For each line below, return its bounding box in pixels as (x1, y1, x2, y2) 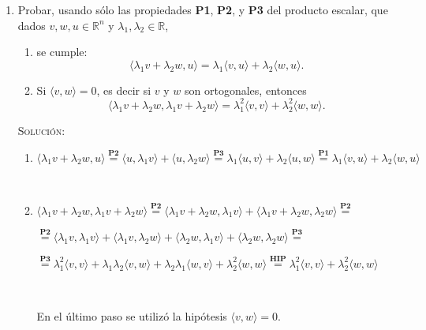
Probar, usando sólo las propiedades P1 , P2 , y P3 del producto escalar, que (17, 2, 388, 17)
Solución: (17, 122, 65, 138)
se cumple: (36, 43, 88, 60)
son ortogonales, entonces (185, 81, 307, 98)
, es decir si (96, 81, 151, 98)
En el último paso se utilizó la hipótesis (36, 307, 227, 324)
